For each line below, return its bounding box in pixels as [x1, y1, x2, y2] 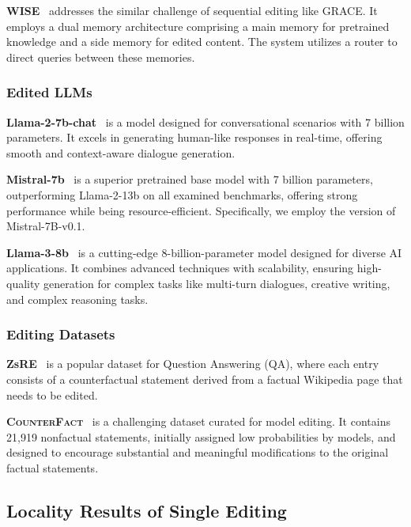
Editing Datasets [6, 324, 115, 344]
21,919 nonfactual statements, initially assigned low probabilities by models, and [6, 428, 396, 445]
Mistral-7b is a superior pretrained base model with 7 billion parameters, [6, 171, 373, 188]
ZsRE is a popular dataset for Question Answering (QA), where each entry [6, 355, 379, 372]
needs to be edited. [6, 386, 98, 403]
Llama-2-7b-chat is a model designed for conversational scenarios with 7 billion [6, 113, 405, 130]
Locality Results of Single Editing [6, 498, 287, 522]
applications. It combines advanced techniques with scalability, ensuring [6, 260, 354, 276]
